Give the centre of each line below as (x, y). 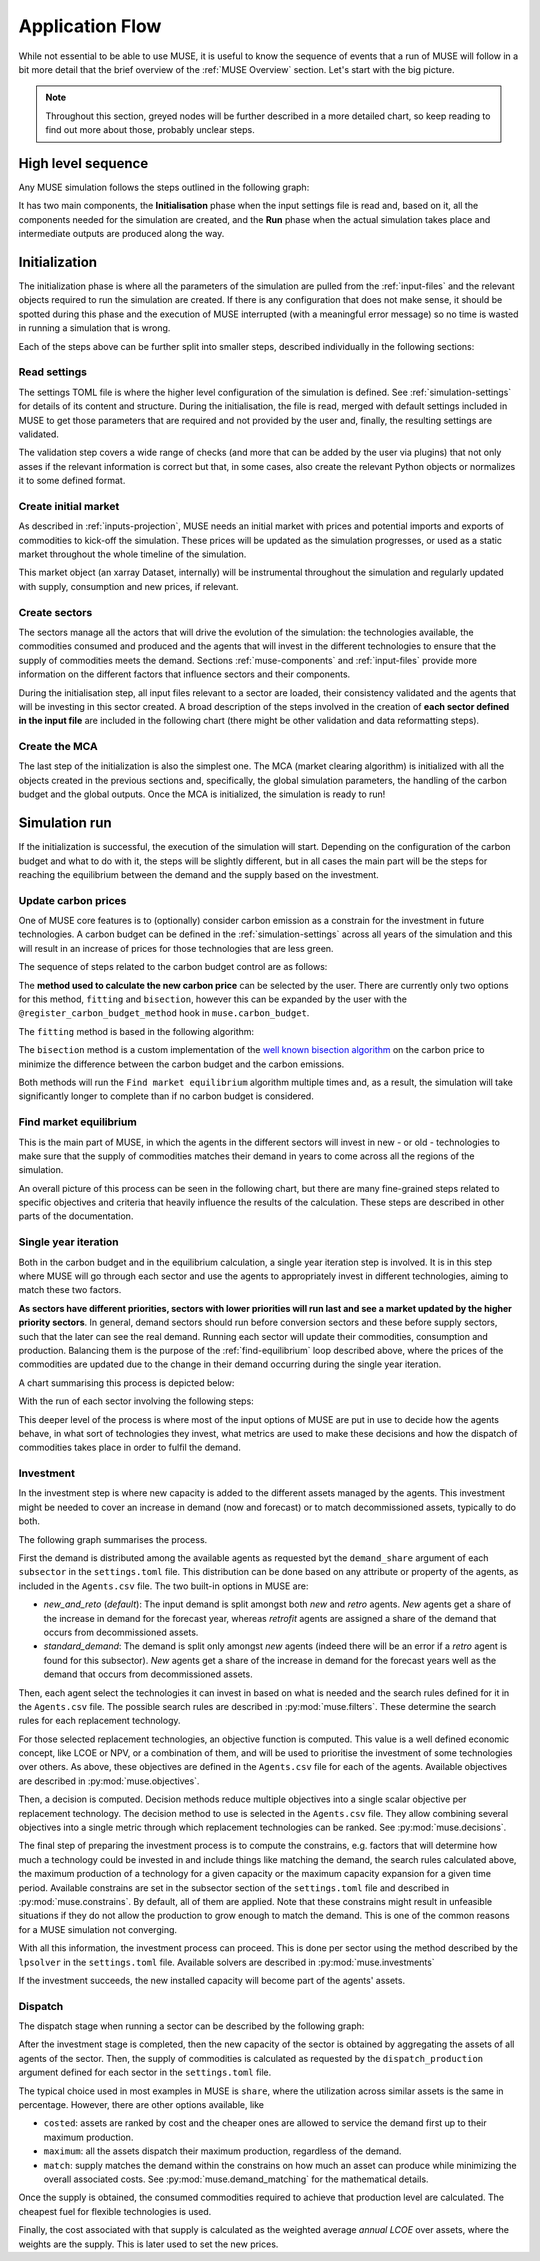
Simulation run (65, 823)
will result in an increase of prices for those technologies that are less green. (176, 948)
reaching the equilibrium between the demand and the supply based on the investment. (198, 874)
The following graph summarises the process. (113, 1539)
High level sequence (83, 163)
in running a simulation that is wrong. (94, 328)
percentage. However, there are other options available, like (141, 2105)
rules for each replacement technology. (99, 1721)
